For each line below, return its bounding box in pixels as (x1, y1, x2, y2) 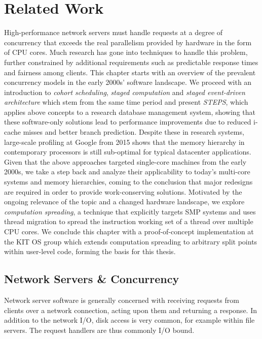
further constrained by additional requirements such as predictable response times (4, 56, 258, 67)
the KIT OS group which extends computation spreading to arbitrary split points (4, 236, 257, 246)
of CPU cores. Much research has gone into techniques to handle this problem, (4, 47, 248, 57)
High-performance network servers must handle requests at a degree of (4, 27, 223, 38)
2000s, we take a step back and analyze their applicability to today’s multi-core (4, 166, 250, 177)
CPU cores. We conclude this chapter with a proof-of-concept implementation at (4, 226, 254, 236)
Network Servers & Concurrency (4, 271, 179, 287)
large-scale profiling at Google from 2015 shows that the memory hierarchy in (4, 136, 245, 147)
